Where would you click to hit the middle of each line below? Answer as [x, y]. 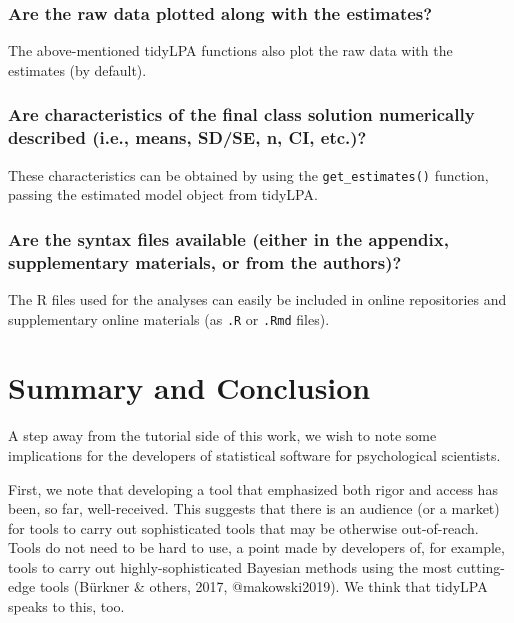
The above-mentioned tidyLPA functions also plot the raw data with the [230, 50]
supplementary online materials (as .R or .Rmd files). [169, 318]
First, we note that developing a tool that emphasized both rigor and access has [253, 488]
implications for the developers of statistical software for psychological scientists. [254, 454]
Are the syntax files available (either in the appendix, [228, 238]
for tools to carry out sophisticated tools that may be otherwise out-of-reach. [243, 527]
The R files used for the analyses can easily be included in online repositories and [257, 298]
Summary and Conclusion [189, 387]
